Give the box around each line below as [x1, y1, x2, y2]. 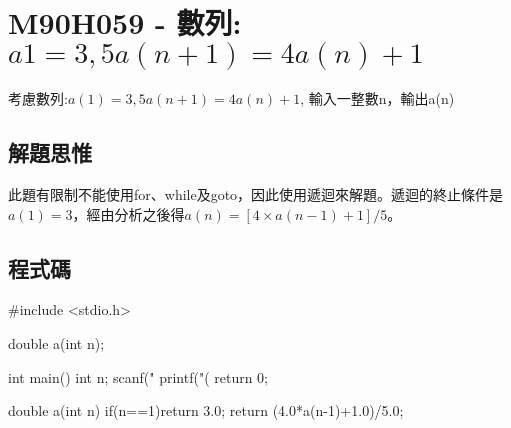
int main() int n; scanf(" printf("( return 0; [8, 366, 269, 387]
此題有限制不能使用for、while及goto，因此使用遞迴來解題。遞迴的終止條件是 [8, 183, 504, 204]
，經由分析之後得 [72, 203, 185, 224]
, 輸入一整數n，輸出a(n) [300, 88, 455, 109]
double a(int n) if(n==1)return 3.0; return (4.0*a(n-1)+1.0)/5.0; [8, 400, 404, 421]
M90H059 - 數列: [8, 2, 242, 43]
